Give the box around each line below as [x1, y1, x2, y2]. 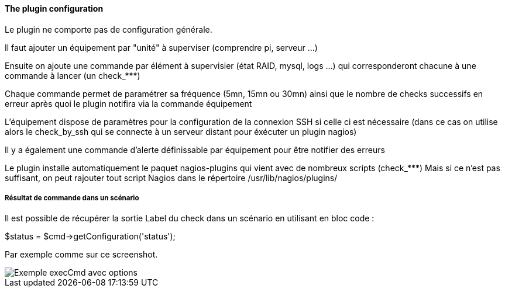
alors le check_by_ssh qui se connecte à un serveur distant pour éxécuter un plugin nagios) [5, 126, 357, 137]
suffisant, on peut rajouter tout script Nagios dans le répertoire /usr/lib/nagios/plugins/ [5, 172, 338, 183]
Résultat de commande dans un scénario [5, 194, 139, 202]
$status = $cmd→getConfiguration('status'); [5, 231, 176, 242]
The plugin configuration [5, 4, 104, 13]
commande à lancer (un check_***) [5, 70, 140, 81]
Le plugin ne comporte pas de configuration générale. [5, 24, 212, 34]
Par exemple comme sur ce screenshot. [5, 249, 158, 260]
